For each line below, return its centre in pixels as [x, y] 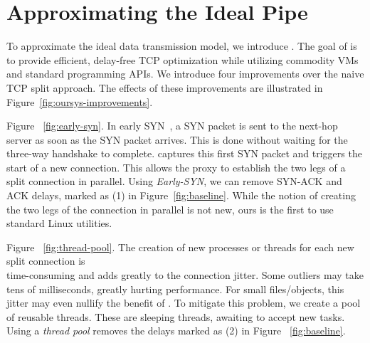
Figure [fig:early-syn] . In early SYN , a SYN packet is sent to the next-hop [172, 126]
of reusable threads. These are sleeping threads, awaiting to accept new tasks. [176, 316]
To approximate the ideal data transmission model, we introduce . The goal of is [182, 46]
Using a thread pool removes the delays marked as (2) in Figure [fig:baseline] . [176, 331]
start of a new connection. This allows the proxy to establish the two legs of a [176, 167]
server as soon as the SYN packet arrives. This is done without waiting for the [177, 139]
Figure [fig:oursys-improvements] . [80, 101]
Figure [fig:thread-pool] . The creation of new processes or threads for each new [180, 247]
